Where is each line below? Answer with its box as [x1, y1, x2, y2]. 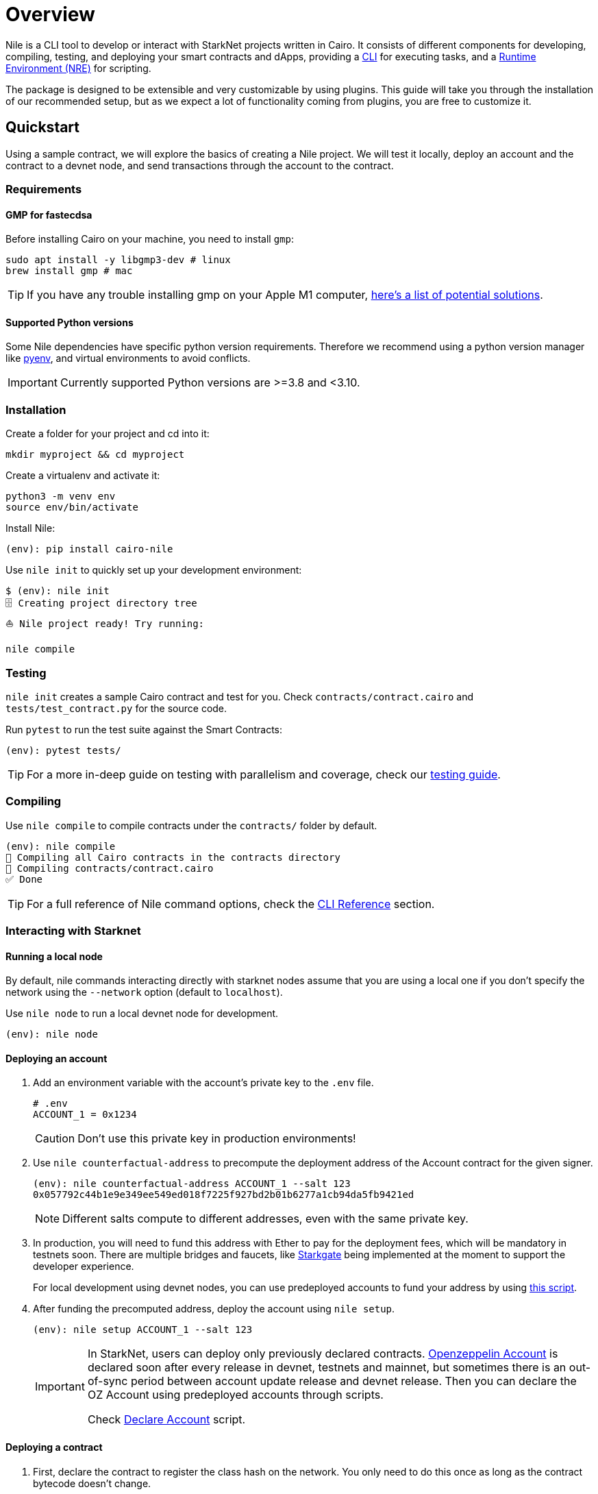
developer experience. [33, 1260, 134, 1273]
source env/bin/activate [5, 502, 138, 513]
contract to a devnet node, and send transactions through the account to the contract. [5, 159, 394, 171]
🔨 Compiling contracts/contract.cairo [5, 862, 214, 874]
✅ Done [5, 873, 42, 885]
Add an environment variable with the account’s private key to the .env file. [33, 1077, 374, 1089]
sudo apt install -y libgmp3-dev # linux [5, 254, 231, 266]
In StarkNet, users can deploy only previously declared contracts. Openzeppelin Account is [87, 1347, 558, 1361]
